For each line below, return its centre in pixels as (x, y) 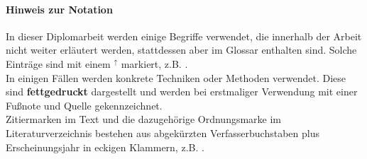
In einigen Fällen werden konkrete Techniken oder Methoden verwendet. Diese (176, 77)
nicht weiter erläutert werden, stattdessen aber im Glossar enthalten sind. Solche (181, 50)
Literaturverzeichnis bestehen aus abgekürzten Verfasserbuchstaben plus (163, 132)
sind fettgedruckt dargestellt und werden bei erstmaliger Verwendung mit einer (182, 92)
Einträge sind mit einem (58, 63)
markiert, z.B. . (154, 63)
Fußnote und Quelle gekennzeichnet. (84, 105)
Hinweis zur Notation (59, 9)
